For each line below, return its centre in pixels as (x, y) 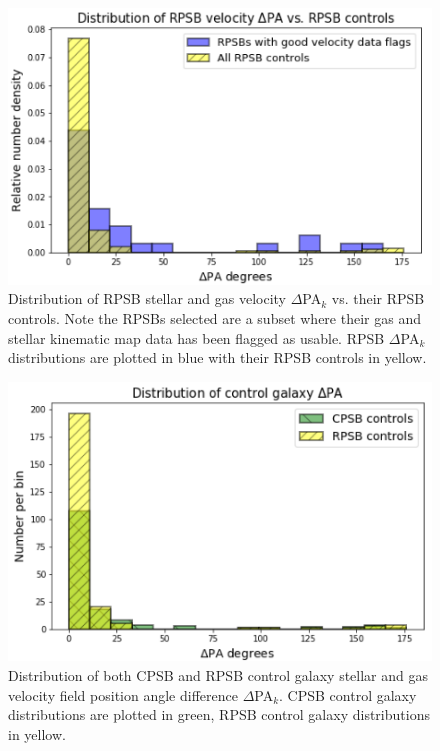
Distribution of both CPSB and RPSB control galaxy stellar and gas (218, 674)
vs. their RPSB (378, 298)
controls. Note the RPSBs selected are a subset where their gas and (214, 318)
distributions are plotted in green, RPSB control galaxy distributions (219, 714)
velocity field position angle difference (123, 694)
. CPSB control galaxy (348, 694)
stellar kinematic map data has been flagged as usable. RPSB (196, 337)
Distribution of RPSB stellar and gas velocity (147, 298)
